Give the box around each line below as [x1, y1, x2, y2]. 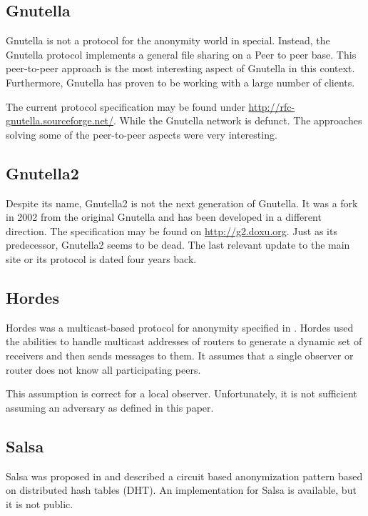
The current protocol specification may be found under [6, 99, 245, 114]
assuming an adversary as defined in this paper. [6, 400, 214, 415]
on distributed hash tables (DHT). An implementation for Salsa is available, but [6, 482, 357, 497]
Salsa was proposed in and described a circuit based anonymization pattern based [6, 468, 363, 483]
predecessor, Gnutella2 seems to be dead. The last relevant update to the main [6, 237, 350, 252]
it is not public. [6, 496, 73, 511]
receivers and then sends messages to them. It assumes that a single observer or [6, 347, 354, 362]
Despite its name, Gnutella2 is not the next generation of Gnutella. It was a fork [6, 195, 358, 210]
